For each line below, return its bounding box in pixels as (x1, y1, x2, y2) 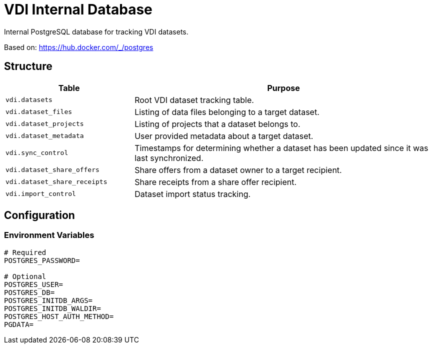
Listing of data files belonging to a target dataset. (134, 106, 319, 117)
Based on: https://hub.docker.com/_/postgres (4, 42, 153, 51)
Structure (4, 60, 52, 73)
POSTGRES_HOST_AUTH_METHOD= (4, 312, 114, 320)
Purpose (267, 82, 300, 93)
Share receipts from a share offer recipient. (134, 176, 297, 187)
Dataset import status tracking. (134, 188, 251, 199)
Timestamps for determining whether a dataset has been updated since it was (134, 142, 428, 153)
